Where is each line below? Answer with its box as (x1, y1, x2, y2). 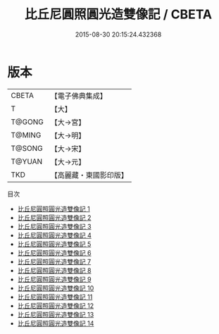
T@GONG (11, 117, 44, 127)
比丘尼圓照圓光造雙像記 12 (17, 301, 94, 310)
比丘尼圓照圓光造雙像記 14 (17, 318, 94, 328)
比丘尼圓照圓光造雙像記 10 (17, 283, 94, 292)
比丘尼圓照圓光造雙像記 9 (17, 275, 92, 283)
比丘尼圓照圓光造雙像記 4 (17, 230, 92, 240)
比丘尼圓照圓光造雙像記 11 (17, 292, 93, 301)
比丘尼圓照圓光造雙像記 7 (17, 257, 92, 266)
